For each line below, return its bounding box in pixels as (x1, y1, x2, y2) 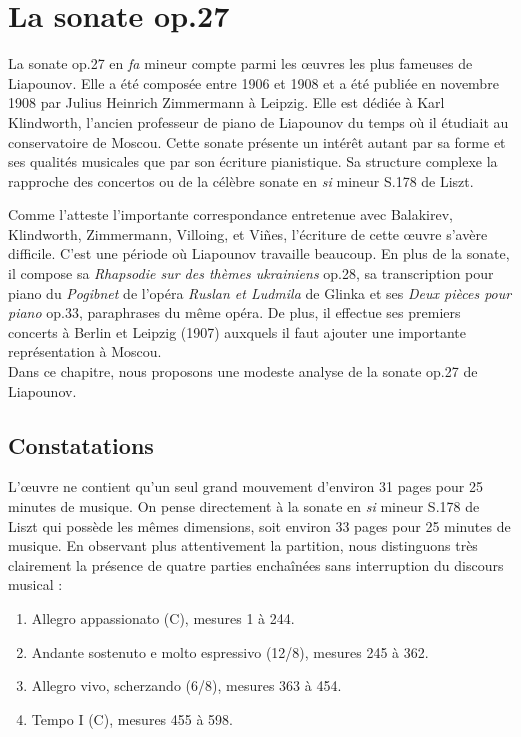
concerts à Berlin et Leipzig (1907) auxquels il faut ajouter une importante (8, 321, 467, 342)
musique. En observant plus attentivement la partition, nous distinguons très (8, 535, 478, 556)
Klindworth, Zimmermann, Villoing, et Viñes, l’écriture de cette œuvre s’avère (8, 223, 488, 244)
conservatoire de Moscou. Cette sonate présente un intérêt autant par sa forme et (8, 131, 506, 152)
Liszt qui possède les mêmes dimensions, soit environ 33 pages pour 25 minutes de (8, 515, 511, 536)
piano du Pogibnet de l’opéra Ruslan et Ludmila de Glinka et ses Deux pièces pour (8, 282, 512, 303)
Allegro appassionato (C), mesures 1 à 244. (31, 607, 295, 628)
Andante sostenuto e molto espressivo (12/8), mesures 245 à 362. (31, 641, 429, 662)
